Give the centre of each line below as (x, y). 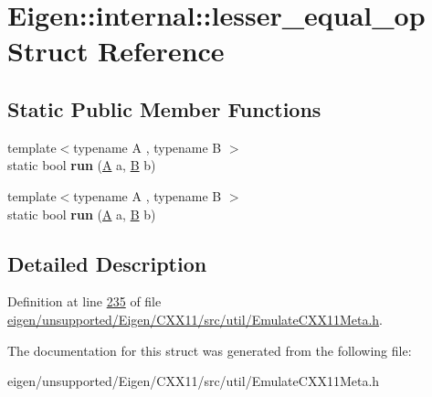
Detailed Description (107, 263)
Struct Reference (116, 51)
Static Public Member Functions (164, 108)
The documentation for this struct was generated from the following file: (210, 350)
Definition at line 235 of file (84, 301)
